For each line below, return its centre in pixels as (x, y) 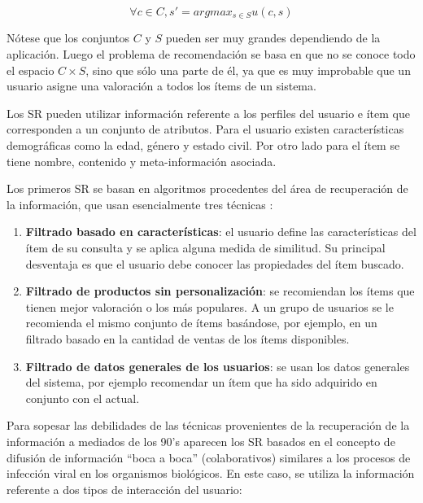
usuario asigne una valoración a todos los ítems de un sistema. (161, 86)
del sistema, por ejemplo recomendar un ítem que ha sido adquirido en (201, 382)
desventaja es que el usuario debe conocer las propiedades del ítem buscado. (215, 263)
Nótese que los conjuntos (68, 38)
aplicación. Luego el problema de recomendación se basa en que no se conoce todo (211, 54)
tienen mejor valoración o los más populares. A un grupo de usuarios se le (209, 306)
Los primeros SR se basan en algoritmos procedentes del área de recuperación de (207, 188)
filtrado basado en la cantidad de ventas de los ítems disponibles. (188, 338)
